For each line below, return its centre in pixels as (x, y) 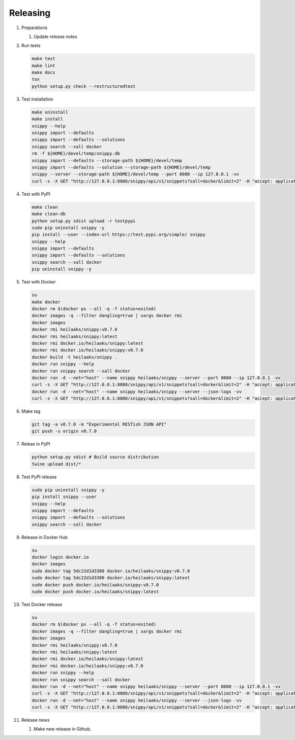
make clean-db (49, 214)
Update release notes (55, 36)
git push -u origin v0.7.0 (64, 431)
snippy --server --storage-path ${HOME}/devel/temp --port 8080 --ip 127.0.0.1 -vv (135, 174)
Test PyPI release (39, 477)
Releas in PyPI (36, 444)
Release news (36, 720)
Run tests (31, 46)
